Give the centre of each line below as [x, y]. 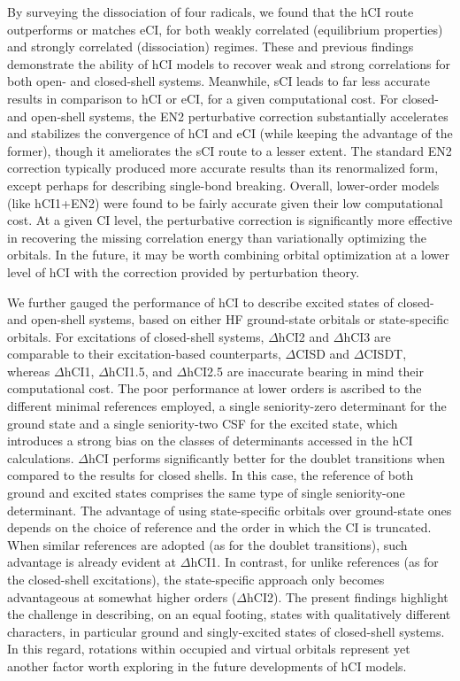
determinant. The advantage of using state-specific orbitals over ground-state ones [230, 510]
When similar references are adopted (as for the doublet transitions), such [207, 544]
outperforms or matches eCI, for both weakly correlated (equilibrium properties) [225, 29]
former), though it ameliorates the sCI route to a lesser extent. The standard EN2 [230, 150]
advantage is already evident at [92, 562]
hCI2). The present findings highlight [348, 596]
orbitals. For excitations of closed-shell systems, [136, 336]
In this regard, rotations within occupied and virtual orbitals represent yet [209, 649]
